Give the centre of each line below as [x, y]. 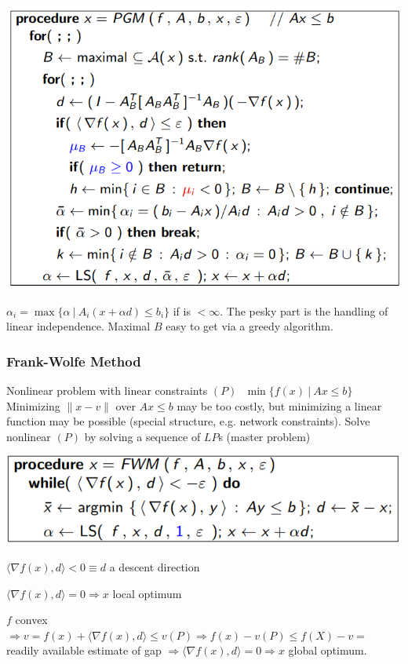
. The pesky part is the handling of [304, 310]
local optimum [147, 593]
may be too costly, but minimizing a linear [279, 405]
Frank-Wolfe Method [74, 361]
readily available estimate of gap [84, 650]
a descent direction [155, 567]
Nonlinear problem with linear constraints [107, 390]
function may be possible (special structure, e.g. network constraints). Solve [188, 421]
